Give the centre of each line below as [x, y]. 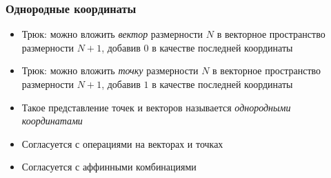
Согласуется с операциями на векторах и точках [122, 143]
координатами [52, 121]
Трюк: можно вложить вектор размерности [112, 34]
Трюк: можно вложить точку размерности [110, 70]
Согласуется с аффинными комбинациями [109, 167]
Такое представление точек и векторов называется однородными [156, 107]
